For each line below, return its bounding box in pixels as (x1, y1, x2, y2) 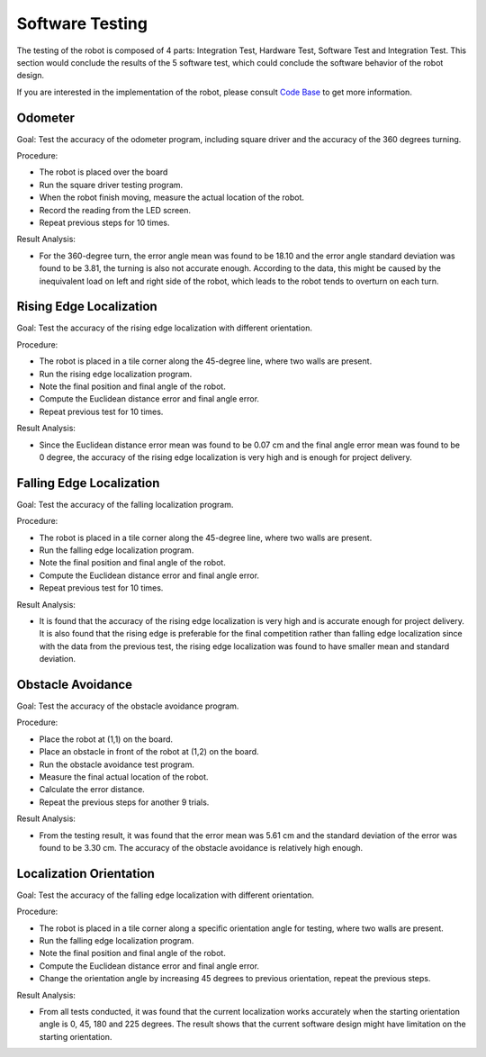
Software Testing (16, 14, 148, 33)
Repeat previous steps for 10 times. (39, 217, 170, 228)
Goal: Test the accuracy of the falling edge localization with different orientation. (16, 890, 315, 900)
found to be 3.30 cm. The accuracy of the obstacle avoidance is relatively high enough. (39, 842, 364, 853)
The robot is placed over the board (39, 167, 168, 177)
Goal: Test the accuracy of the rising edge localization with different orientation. (16, 322, 312, 333)
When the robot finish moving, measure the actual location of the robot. (39, 192, 305, 203)
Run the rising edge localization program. (39, 368, 193, 379)
